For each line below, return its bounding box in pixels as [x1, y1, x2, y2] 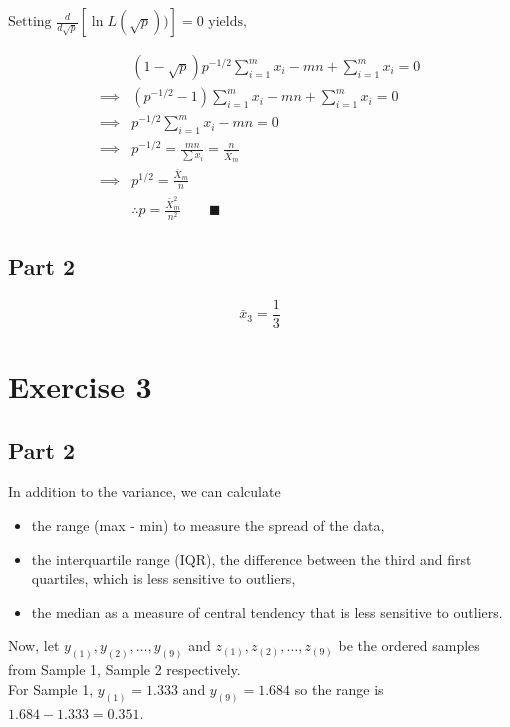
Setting [8, 15, 52, 29]
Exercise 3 [8, 365, 152, 406]
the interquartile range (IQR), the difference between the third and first [31, 548, 472, 569]
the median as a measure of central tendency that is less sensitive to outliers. [31, 601, 503, 622]
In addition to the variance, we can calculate [8, 481, 281, 502]
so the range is [294, 678, 384, 699]
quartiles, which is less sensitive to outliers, [31, 568, 296, 589]
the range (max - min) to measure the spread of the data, [31, 514, 385, 535]
